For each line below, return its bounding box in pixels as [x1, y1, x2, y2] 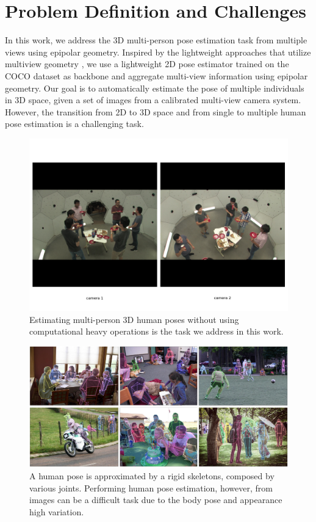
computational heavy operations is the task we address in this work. [29, 325, 284, 338]
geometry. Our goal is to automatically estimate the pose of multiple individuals [5, 81, 304, 94]
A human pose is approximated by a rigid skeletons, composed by [29, 469, 275, 482]
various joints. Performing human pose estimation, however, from [29, 481, 273, 494]
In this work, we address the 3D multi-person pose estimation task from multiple [5, 34, 307, 46]
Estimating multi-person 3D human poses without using [29, 313, 239, 325]
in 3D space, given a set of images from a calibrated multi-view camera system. [5, 93, 301, 106]
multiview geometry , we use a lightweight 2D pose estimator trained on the [5, 57, 289, 70]
